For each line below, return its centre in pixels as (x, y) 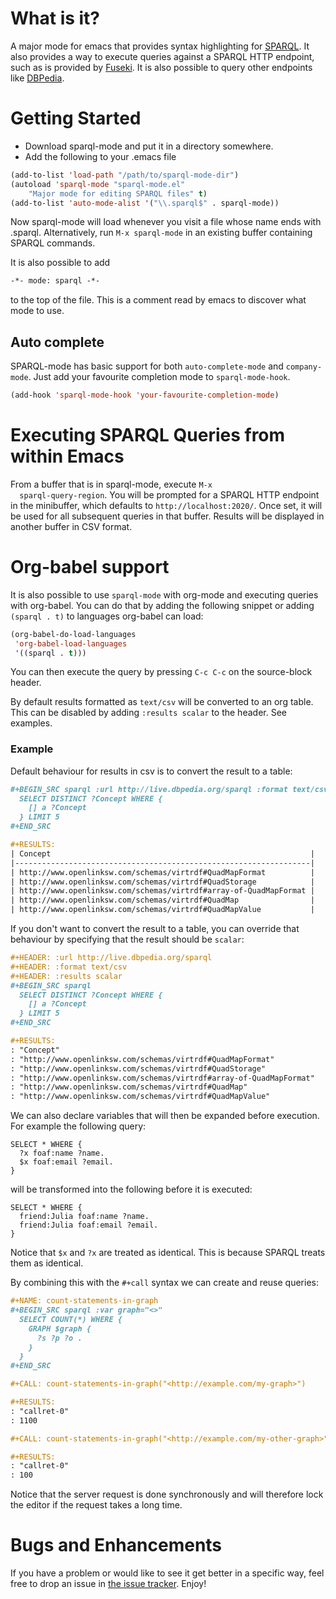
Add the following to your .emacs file (100, 156)
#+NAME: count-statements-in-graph (84, 1301)
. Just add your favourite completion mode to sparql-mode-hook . (159, 377)
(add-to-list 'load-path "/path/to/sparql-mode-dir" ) (125, 175)
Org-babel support (90, 567)
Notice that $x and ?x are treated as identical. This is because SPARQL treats (168, 1253)
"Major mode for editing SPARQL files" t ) (118, 193)
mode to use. (37, 311)
